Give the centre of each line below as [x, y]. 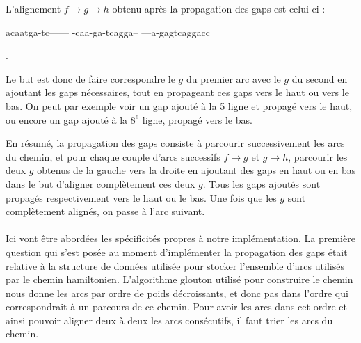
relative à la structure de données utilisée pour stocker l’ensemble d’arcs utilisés [175, 265]
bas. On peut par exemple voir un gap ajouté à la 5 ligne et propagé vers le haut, [179, 105]
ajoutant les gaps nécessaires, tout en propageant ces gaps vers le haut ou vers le [177, 92]
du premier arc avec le [233, 78]
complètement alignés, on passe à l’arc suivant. [105, 211]
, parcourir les [318, 156]
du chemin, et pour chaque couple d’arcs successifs [113, 156]
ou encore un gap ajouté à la [67, 119]
